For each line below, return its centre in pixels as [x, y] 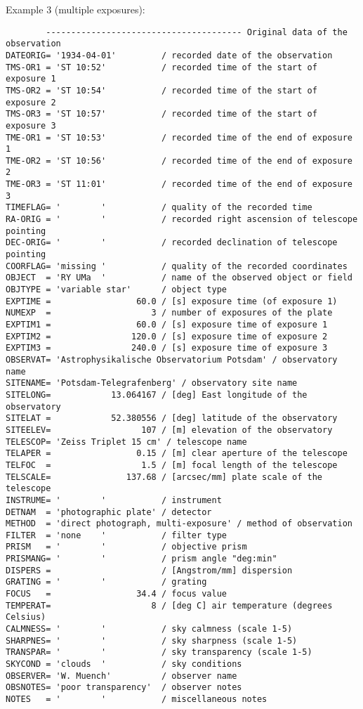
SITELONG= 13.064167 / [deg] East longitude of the [157, 395]
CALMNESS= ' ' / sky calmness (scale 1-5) [149, 629]
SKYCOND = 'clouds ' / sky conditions [124, 664]
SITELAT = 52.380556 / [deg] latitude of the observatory [172, 418]
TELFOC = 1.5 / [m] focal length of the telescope [172, 465]
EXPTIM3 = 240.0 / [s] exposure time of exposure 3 [167, 348]
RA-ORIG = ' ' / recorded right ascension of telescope [182, 220]
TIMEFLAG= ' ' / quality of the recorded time [159, 208]
